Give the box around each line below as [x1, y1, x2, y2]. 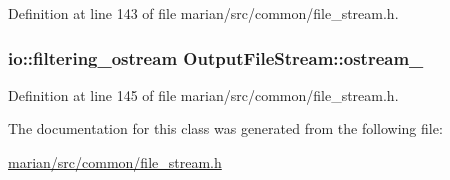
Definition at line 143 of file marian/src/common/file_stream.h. [8, 3, 399, 23]
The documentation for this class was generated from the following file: [8, 118, 443, 139]
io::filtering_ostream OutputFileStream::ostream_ [8, 45, 424, 70]
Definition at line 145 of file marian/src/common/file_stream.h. [8, 84, 399, 105]
